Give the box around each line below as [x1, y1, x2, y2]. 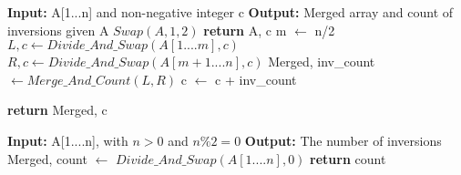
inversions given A [7, 20, 109, 39]
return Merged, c [7, 100, 108, 119]
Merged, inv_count [268, 52, 375, 71]
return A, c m [203, 20, 287, 39]
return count [310, 149, 386, 168]
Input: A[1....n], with [7, 130, 128, 149]
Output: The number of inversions [244, 130, 442, 149]
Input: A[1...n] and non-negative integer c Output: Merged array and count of [7, 3, 454, 21]
